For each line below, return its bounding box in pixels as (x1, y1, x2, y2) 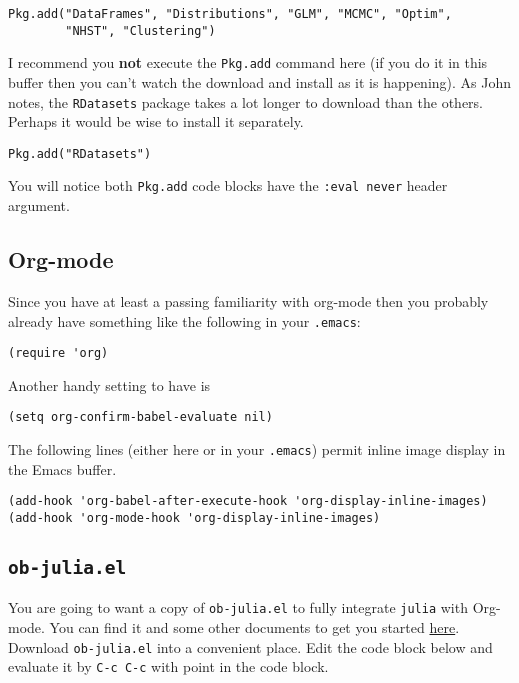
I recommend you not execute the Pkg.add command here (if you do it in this (8, 52, 488, 73)
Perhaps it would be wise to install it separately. (8, 111, 304, 132)
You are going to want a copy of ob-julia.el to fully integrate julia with (8, 597, 468, 618)
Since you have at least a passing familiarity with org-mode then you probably (8, 290, 489, 311)
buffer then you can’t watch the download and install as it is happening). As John (8, 71, 512, 92)
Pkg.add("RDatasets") (8, 146, 152, 161)
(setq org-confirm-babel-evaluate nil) (8, 410, 273, 425)
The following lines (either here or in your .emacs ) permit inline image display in (8, 439, 506, 460)
